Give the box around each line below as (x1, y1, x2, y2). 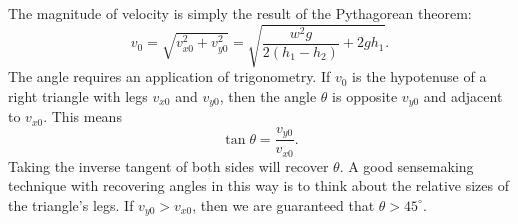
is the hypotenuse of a (352, 66, 487, 87)
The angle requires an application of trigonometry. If (8, 66, 331, 87)
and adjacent (423, 85, 503, 106)
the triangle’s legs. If (8, 194, 134, 215)
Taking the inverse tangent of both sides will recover (8, 155, 329, 176)
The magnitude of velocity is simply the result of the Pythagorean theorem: (8, 3, 472, 23)
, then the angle (219, 85, 317, 106)
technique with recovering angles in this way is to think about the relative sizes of (8, 175, 509, 196)
